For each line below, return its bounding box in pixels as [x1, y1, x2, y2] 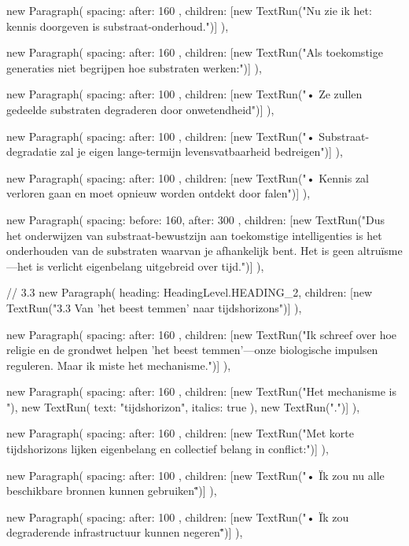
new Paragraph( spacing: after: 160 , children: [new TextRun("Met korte [6, 425, 354, 441]
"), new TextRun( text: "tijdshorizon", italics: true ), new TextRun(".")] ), [6, 398, 360, 415]
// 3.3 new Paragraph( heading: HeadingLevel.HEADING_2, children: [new [6, 284, 372, 301]
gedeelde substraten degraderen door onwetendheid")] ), [6, 101, 275, 117]
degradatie [6, 143, 57, 160]
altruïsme [357, 242, 403, 259]
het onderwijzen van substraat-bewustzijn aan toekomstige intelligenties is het [6, 227, 382, 243]
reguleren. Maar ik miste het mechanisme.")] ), [6, 356, 231, 373]
